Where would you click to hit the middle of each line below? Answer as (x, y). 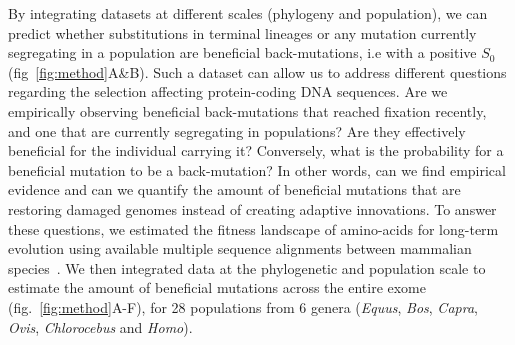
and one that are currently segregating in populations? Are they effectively (237, 130)
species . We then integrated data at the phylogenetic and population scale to (247, 267)
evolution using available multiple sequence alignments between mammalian (240, 248)
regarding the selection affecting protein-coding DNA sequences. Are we (228, 91)
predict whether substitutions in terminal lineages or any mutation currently (242, 32)
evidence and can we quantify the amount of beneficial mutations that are (234, 189)
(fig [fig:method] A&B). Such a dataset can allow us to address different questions (257, 71)
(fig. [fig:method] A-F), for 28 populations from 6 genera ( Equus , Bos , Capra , (243, 306)
